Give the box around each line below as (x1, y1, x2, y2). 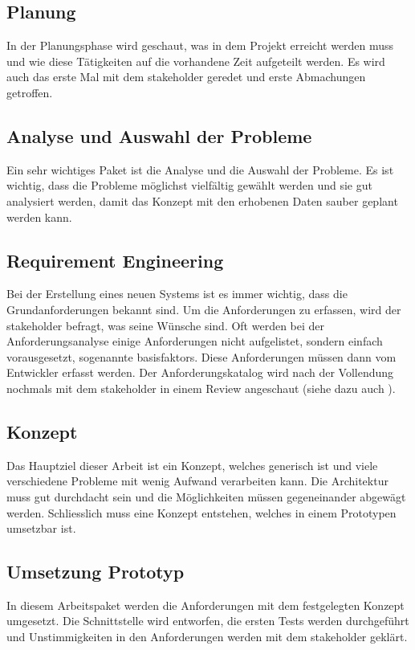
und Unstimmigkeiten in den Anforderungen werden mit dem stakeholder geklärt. (6, 628, 408, 645)
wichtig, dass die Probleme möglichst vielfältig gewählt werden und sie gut (6, 177, 372, 194)
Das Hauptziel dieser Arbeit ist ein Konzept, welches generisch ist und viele (6, 456, 378, 473)
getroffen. (6, 84, 53, 100)
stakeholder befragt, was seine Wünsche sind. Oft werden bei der (6, 317, 325, 333)
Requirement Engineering (6, 247, 224, 272)
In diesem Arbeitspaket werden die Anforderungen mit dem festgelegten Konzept (6, 596, 405, 613)
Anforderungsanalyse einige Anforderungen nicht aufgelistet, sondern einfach (6, 333, 383, 350)
